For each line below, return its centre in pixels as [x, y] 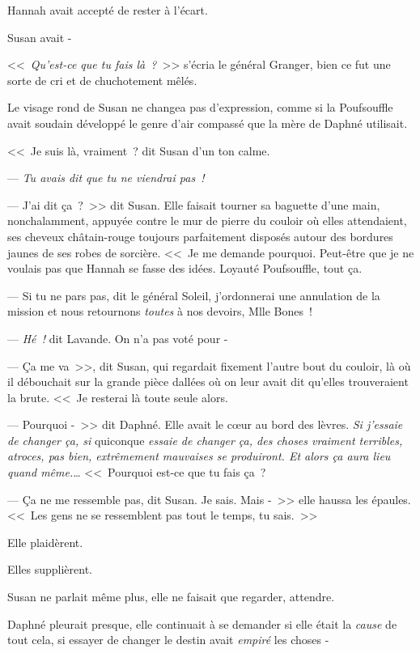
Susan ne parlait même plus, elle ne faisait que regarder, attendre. [171, 597]
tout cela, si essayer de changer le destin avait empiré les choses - [168, 640]
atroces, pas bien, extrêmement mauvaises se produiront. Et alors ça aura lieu [199, 456]
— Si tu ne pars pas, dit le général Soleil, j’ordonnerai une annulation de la [194, 295]
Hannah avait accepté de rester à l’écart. [108, 10]
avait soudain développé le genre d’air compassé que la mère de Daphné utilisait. [208, 123]
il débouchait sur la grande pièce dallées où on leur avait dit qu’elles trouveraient [208, 382]
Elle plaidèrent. [45, 542]
